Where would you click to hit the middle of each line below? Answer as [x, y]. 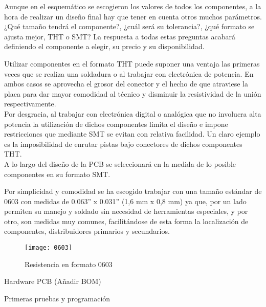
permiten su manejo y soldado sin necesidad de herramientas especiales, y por [126, 211]
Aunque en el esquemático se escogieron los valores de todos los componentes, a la [133, 6]
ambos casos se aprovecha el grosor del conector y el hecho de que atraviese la [126, 84]
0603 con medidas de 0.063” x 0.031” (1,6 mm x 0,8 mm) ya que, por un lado [125, 201]
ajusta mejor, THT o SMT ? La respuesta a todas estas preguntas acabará [120, 36]
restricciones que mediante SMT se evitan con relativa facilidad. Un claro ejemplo [132, 134]
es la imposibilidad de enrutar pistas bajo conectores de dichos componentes [123, 144]
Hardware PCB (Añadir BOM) [53, 281]
